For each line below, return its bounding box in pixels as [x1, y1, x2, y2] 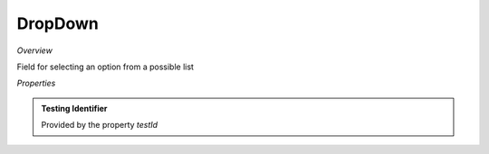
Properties [16, 77, 56, 89]
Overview [16, 45, 53, 56]
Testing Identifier [41, 103, 108, 113]
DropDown [16, 14, 100, 33]
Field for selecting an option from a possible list [16, 61, 195, 72]
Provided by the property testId [41, 120, 158, 131]
